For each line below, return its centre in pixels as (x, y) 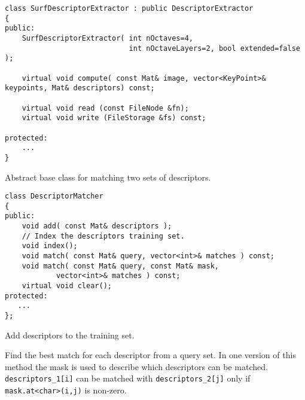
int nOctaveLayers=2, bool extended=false (214, 48)
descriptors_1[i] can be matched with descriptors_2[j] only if (128, 378)
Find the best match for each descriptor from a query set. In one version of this (150, 355)
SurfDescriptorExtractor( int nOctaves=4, (107, 38)
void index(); (50, 246)
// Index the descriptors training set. (103, 236)
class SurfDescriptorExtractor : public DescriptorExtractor (129, 8)
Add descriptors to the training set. (70, 335)
